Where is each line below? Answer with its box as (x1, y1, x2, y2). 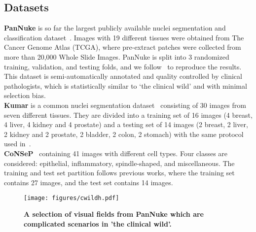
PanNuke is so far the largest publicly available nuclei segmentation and (4, 23, 226, 33)
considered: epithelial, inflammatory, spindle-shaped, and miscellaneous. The (4, 158, 235, 168)
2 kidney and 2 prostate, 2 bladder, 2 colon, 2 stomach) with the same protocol (4, 129, 244, 139)
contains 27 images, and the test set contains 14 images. (4, 177, 173, 187)
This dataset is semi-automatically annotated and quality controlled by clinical (4, 71, 242, 81)
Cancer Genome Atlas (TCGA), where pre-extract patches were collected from (4, 42, 241, 52)
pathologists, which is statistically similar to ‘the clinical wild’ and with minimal (4, 80, 247, 91)
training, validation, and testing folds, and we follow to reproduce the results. (4, 61, 242, 71)
